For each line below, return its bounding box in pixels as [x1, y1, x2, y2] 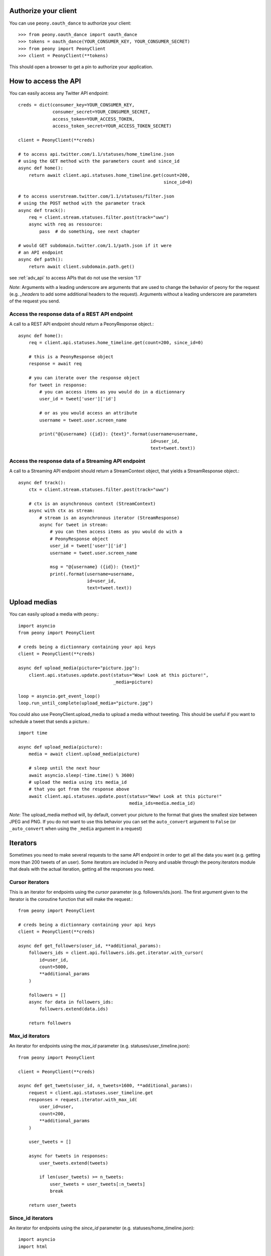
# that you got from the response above [28, 786, 130, 792]
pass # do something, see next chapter [39, 229, 140, 234]
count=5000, [39, 964, 69, 970]
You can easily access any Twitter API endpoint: [9, 90, 109, 96]
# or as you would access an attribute [39, 410, 138, 416]
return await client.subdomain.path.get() [28, 264, 135, 269]
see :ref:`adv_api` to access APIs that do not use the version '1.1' [9, 275, 142, 281]
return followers [28, 1020, 71, 1026]
